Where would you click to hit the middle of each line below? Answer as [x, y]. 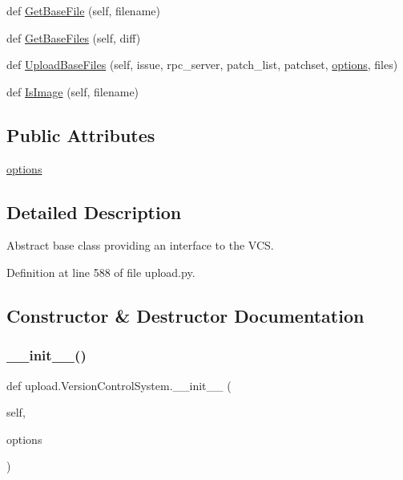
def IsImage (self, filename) [73, 91]
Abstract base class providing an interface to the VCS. [140, 245]
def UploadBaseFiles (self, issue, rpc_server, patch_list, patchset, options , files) [202, 65]
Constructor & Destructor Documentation [185, 315]
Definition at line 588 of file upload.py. [101, 272]
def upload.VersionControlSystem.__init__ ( [119, 385]
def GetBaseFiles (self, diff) [74, 37]
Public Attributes [81, 134]
